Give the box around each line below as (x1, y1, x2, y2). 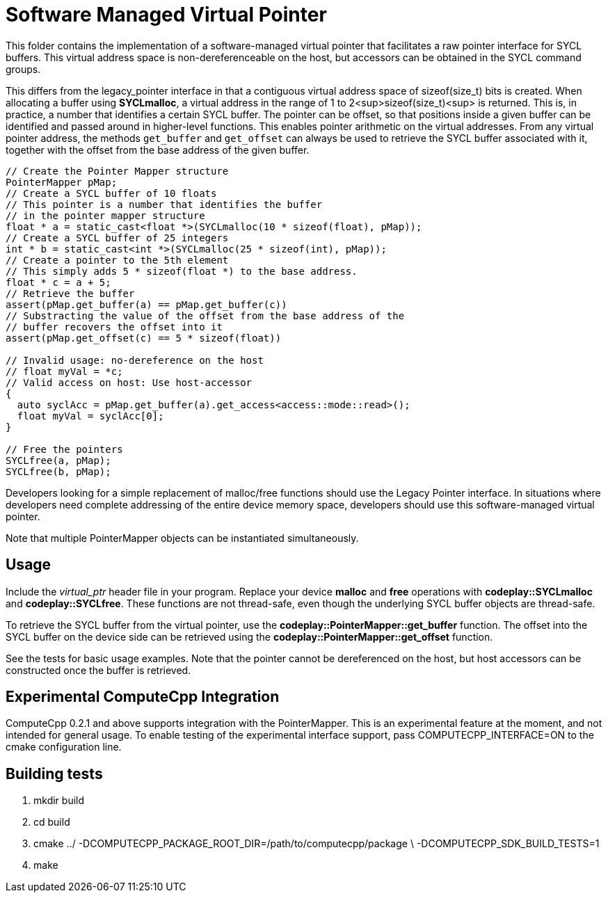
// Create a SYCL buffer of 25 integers (6, 232, 229, 243)
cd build (33, 816, 70, 828)
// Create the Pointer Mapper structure (6, 165, 229, 177)
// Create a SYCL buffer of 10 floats (6, 187, 217, 199)
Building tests (6, 764, 103, 783)
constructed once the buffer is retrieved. (6, 664, 191, 676)
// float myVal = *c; (6, 365, 123, 377)
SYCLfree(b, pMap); (6, 465, 111, 477)
